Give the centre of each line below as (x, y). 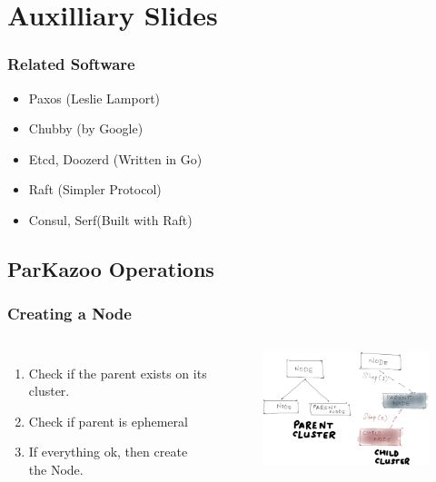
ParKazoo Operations (111, 268)
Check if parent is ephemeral (108, 421)
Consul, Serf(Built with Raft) (110, 219)
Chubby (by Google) (86, 128)
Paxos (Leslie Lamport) (94, 98)
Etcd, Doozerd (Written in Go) (115, 158)
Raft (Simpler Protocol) (95, 189)
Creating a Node (69, 314)
